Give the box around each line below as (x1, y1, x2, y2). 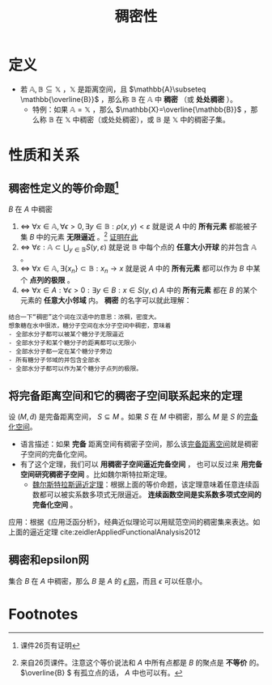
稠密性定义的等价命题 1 (8, 179, 119, 195)
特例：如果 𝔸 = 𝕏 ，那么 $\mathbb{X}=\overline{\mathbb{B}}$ (32, 104, 242, 114)
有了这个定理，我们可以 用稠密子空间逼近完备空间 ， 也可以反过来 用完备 (19, 459, 263, 469)
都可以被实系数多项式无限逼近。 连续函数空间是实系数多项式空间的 (39, 490, 261, 499)
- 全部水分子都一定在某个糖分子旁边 (8, 347, 113, 356)
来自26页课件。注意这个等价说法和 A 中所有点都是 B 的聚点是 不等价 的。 (19, 657, 264, 667)
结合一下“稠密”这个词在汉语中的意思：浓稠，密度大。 (8, 313, 160, 321)
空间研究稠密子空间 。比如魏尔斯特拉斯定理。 (19, 470, 172, 479)
